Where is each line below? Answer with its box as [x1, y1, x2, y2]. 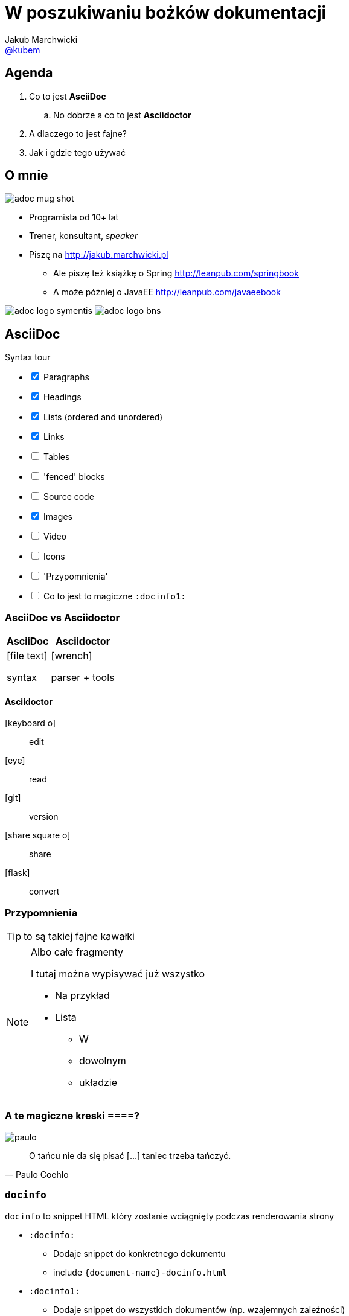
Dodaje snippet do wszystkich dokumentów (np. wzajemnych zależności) [53, 1304, 345, 1315]
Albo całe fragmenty [31, 946, 123, 958]
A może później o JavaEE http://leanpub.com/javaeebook [53, 287, 281, 298]
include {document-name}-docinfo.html [53, 1266, 228, 1277]
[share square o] [5, 830, 71, 841]
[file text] [7, 650, 48, 662]
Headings [43, 392, 82, 403]
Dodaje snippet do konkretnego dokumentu [53, 1248, 226, 1259]
